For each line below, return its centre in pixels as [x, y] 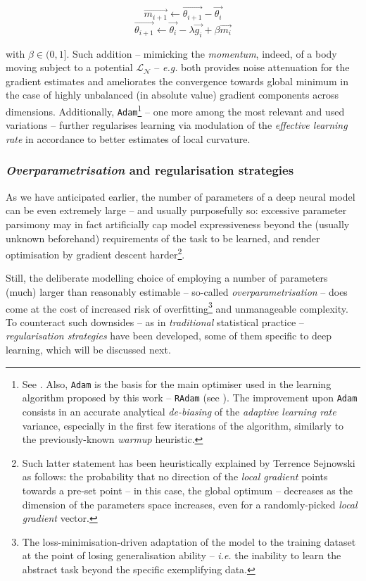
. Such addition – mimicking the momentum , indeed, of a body [202, 53]
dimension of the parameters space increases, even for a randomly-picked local [190, 504]
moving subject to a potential [69, 67]
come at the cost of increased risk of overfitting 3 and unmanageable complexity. [177, 307]
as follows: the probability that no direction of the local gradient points [175, 476]
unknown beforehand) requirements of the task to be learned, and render [163, 238]
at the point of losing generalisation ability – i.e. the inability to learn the [182, 555]
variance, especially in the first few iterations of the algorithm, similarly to [183, 425]
